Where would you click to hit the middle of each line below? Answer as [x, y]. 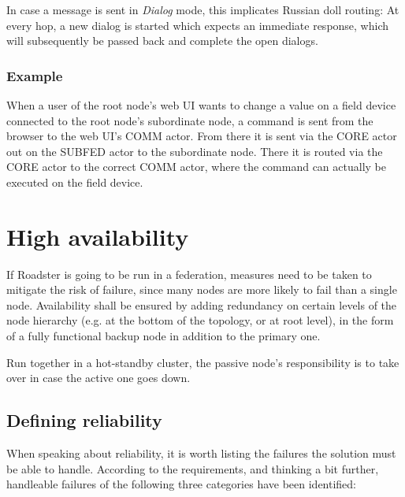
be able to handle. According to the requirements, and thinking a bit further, [193, 468]
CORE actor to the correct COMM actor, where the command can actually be [196, 167]
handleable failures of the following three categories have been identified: [182, 484]
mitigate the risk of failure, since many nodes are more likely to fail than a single [202, 289]
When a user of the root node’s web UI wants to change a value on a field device [201, 105]
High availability [98, 236]
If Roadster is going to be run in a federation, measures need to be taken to [189, 274]
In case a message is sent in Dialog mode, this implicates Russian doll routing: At [203, 9]
